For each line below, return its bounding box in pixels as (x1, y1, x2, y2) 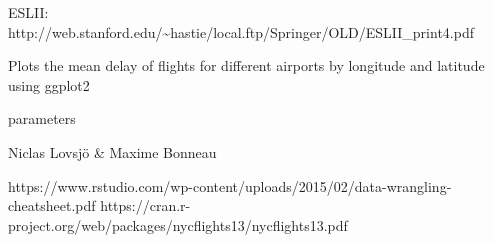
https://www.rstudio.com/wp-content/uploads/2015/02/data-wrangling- (8, 175, 452, 196)
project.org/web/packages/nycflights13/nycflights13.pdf (8, 214, 348, 235)
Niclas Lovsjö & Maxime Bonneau (8, 141, 217, 162)
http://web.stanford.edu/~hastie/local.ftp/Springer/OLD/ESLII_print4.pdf (8, 21, 474, 42)
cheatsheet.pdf (8, 195, 96, 216)
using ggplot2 (8, 74, 90, 95)
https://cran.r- (100, 195, 191, 216)
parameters (8, 108, 76, 129)
